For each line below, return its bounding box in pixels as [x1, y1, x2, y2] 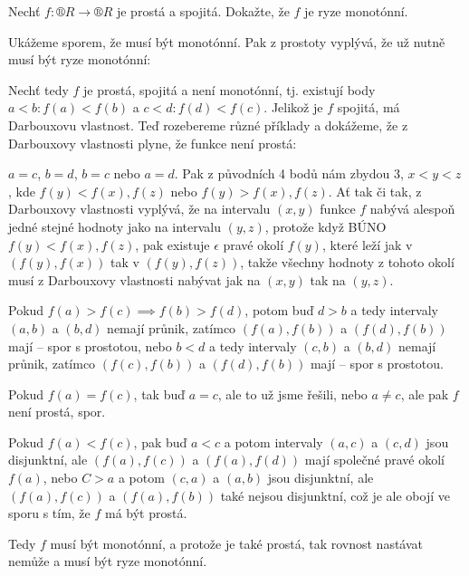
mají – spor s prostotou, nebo [8, 336, 172, 355]
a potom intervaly [224, 432, 323, 451]
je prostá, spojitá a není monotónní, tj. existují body [83, 80, 376, 99]
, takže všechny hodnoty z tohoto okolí [240, 253, 455, 272]
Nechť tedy [8, 80, 69, 99]
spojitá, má [337, 98, 400, 117]
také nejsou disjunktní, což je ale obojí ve [220, 485, 450, 504]
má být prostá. [104, 504, 187, 523]
